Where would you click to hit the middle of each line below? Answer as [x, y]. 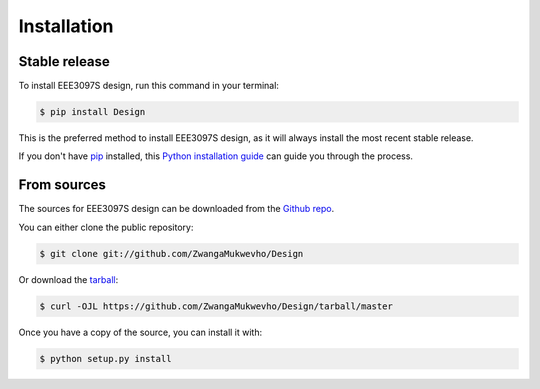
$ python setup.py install [105, 358]
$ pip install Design [92, 112]
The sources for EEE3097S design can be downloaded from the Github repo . [176, 209]
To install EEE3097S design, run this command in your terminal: [149, 86]
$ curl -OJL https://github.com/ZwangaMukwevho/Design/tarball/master [216, 306]
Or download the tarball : [68, 279]
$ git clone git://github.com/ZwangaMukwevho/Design [171, 253]
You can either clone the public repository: [106, 227]
